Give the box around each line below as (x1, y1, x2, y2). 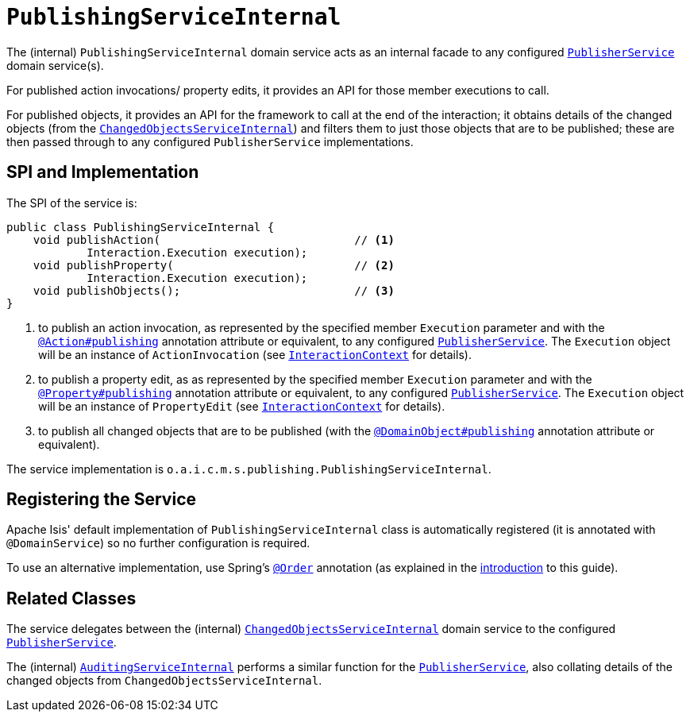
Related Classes (6, 588, 137, 608)
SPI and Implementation (6, 162, 199, 183)
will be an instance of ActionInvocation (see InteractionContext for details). (38, 347, 472, 361)
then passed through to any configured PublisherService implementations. (6, 134, 414, 149)
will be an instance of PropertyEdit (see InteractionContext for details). (38, 399, 445, 413)
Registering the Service (6, 489, 196, 510)
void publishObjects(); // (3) (33, 284, 395, 297)
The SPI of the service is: (6, 195, 137, 210)
